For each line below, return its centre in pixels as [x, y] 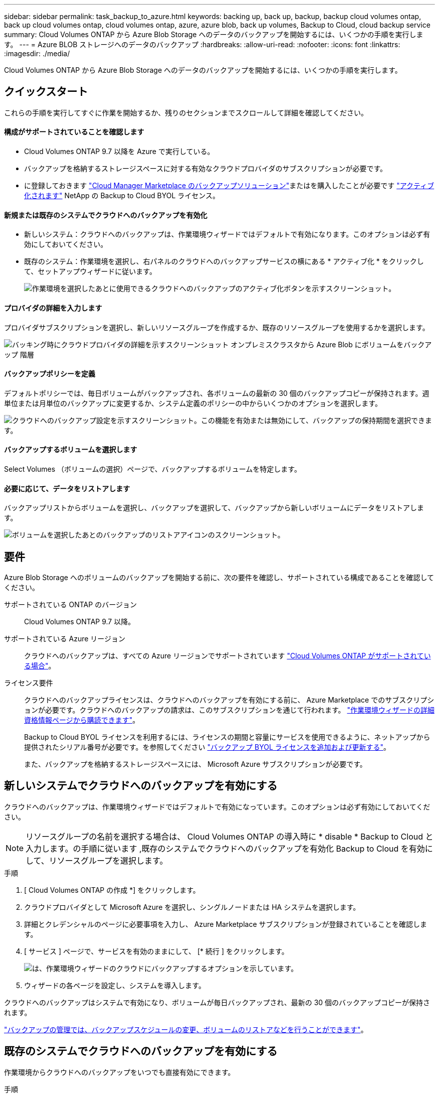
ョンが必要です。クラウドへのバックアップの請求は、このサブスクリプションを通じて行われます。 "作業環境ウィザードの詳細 [229, 710]
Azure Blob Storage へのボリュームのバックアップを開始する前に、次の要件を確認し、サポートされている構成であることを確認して [219, 577]
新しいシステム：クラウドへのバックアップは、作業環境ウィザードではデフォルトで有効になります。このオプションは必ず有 [227, 234]
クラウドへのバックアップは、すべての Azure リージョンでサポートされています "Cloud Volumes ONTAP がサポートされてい [228, 656]
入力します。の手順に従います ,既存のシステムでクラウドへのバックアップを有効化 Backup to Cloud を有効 [225, 848]
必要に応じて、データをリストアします [67, 488]
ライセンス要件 [29, 683]
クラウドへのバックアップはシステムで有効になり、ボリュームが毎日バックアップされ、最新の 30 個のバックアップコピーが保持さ [217, 1002]
